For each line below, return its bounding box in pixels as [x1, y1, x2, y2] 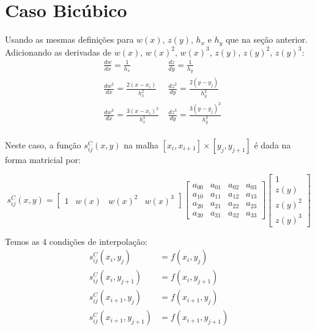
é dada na [254, 138, 291, 151]
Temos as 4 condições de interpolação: [5, 235, 147, 247]
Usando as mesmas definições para [5, 33, 134, 46]
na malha [124, 138, 159, 151]
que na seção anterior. [225, 33, 308, 46]
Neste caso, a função [5, 138, 81, 151]
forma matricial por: [5, 153, 81, 166]
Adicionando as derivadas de [5, 45, 112, 58]
